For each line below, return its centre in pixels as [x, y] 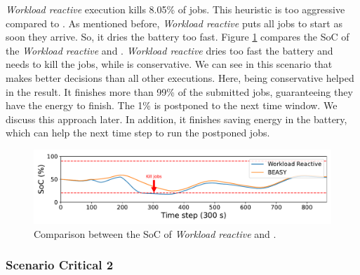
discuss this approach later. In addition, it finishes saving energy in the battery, [176, 119]
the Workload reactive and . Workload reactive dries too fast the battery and [169, 50]
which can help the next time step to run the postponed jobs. [138, 133]
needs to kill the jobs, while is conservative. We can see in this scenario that [169, 64]
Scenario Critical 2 [60, 265]
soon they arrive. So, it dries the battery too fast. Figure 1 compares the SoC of [178, 37]
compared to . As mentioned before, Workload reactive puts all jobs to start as [174, 23]
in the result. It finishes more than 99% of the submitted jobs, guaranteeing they [179, 91]
